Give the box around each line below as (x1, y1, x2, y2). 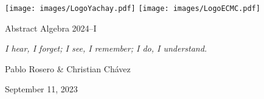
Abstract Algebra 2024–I (5, 21, 97, 34)
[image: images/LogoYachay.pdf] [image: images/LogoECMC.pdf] (5, 4, 260, 13)
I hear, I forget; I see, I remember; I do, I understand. (5, 42, 207, 55)
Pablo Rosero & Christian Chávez (5, 62, 131, 75)
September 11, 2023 (5, 83, 78, 95)
